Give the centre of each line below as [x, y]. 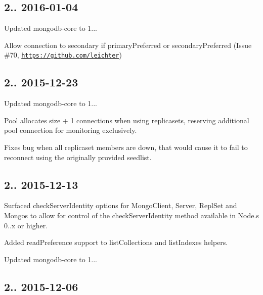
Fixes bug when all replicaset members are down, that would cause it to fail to [126, 147]
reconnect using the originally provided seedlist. [78, 157]
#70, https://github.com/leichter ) [63, 55]
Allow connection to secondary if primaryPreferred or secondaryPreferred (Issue [128, 45]
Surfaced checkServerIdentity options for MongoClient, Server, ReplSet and [121, 205]
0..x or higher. [26, 225]
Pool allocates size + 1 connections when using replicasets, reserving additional [127, 120]
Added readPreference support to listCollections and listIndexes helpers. [116, 242]
